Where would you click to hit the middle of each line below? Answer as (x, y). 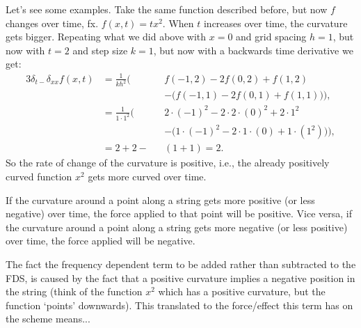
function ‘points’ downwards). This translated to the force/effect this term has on (179, 305)
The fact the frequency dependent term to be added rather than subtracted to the (181, 264)
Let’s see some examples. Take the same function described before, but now (167, 9)
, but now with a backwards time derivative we (253, 50)
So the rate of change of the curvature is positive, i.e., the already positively (168, 163)
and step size (100, 50)
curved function (39, 176)
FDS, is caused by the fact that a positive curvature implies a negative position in (180, 278)
